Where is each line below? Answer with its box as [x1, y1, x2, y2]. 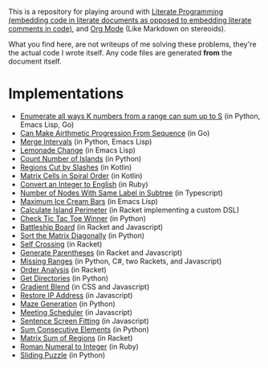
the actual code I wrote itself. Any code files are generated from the [8, 48, 233, 57]
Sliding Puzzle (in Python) [19, 350, 106, 360]
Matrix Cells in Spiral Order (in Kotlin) [19, 170, 143, 180]
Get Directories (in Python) [19, 273, 109, 283]
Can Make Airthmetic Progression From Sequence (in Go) [19, 128, 210, 137]
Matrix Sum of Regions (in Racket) [19, 333, 133, 342]
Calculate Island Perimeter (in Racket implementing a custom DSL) [19, 205, 240, 215]
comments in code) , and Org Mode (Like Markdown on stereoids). [8, 24, 226, 33]
